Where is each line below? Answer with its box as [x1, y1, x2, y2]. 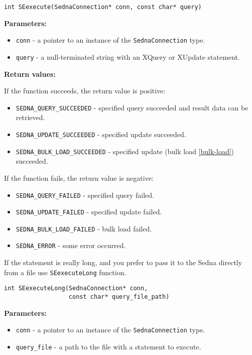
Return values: [4, 68, 56, 79]
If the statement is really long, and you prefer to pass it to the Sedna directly [4, 257, 242, 268]
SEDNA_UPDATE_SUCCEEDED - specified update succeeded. [16, 129, 186, 139]
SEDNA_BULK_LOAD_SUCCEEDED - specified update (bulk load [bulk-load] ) [16, 146, 234, 156]
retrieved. [16, 112, 45, 123]
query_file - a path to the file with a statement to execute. [16, 341, 201, 351]
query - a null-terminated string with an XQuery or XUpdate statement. [16, 51, 240, 62]
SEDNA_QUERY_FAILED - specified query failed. [16, 189, 154, 200]
